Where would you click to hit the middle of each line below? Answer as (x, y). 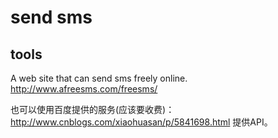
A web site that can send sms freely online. (99, 78)
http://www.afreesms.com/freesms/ (84, 89)
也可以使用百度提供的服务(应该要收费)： (92, 109)
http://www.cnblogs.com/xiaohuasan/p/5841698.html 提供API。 (141, 122)
